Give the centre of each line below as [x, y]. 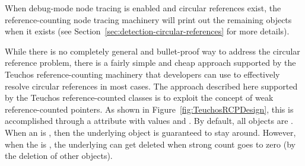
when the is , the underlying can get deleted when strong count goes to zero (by [150, 144]
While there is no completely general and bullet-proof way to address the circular [152, 51]
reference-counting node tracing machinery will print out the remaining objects [148, 19]
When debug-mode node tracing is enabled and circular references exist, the [143, 8]
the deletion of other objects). [59, 156]
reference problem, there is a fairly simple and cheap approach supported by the [150, 63]
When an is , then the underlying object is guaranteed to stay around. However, [150, 132]
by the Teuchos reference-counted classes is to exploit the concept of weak [139, 98]
